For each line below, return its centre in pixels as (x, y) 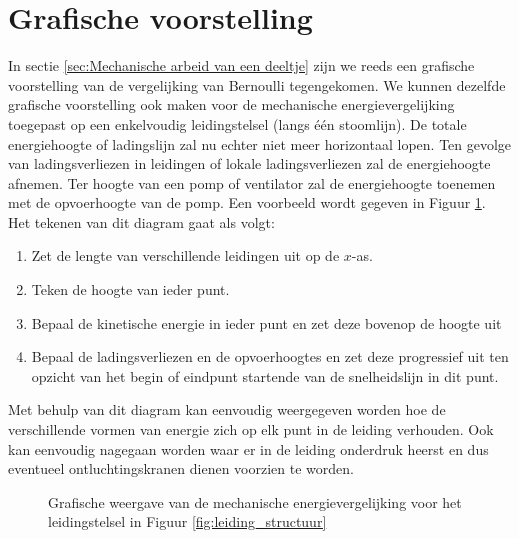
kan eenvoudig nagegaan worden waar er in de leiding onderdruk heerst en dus (248, 448)
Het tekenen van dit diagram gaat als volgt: (141, 221)
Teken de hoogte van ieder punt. (130, 289)
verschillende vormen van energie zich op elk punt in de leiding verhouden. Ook (251, 429)
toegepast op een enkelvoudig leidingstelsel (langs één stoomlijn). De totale (237, 123)
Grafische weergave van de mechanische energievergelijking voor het (255, 501)
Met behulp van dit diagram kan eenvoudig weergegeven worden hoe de (227, 409)
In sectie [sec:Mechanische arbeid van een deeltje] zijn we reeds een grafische (241, 65)
